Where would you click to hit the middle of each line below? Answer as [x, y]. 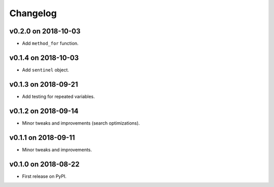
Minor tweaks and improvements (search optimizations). [81, 123]
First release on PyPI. [44, 176]
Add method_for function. [50, 44]
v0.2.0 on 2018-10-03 [45, 31]
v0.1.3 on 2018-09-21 [44, 84]
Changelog [33, 13]
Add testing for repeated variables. [58, 96]
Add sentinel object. [46, 70]
